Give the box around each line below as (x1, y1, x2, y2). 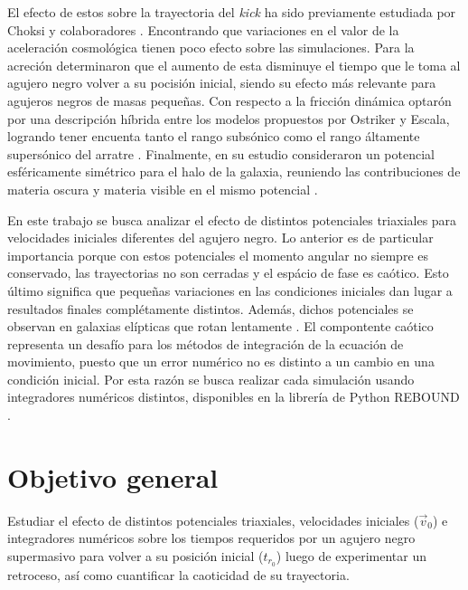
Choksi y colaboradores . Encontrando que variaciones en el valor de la (7, 20, 399, 39)
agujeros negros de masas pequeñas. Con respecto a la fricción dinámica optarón (7, 90, 452, 109)
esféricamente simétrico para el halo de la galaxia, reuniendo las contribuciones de (7, 162, 461, 181)
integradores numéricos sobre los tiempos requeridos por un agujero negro (7, 528, 416, 547)
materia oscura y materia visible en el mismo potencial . (7, 179, 318, 198)
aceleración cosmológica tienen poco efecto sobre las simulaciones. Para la (7, 38, 415, 57)
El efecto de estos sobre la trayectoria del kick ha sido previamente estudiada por (7, 3, 456, 21)
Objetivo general (7, 458, 219, 495)
